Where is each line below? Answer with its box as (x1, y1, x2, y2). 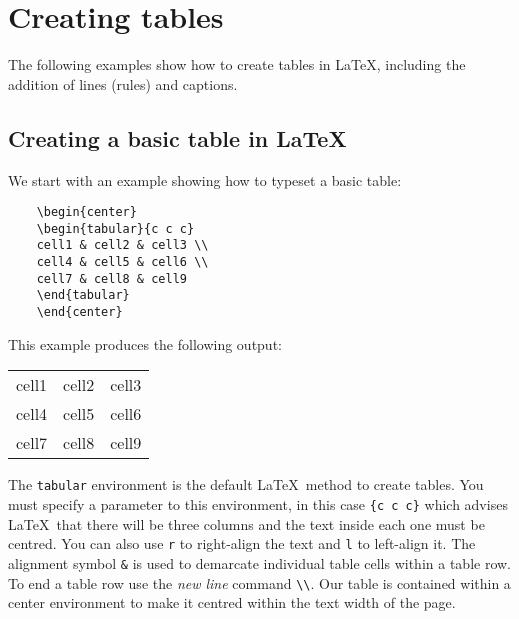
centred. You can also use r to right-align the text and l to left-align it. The (8, 533, 476, 554)
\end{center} (36, 305, 123, 320)
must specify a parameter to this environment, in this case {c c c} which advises (8, 493, 508, 514)
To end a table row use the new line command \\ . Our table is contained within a (8, 572, 511, 593)
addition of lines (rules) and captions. (8, 73, 238, 94)
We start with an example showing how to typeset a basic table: (8, 169, 402, 190)
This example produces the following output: (8, 333, 282, 354)
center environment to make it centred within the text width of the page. (8, 592, 456, 613)
